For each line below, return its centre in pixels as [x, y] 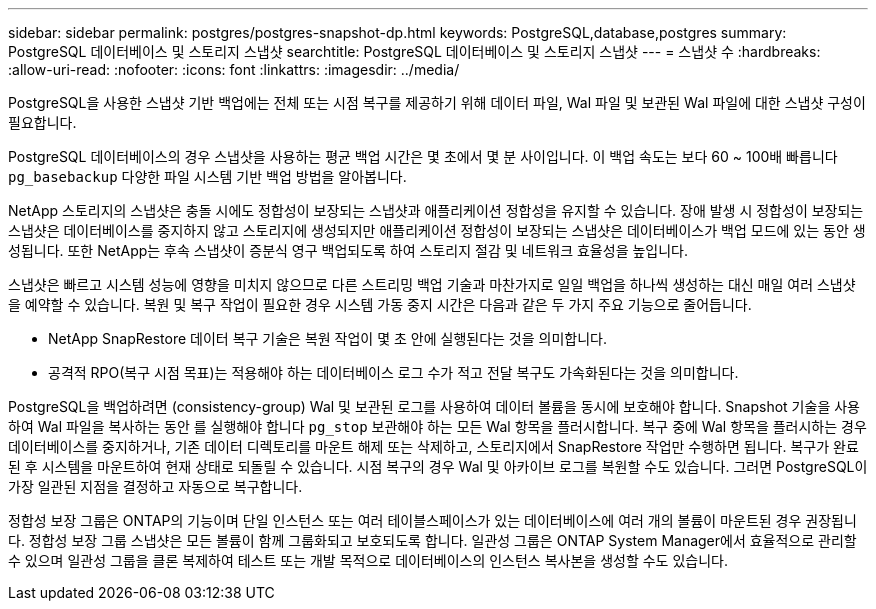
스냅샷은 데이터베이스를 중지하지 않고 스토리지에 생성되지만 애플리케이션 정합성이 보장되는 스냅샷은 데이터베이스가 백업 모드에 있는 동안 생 [437, 230]
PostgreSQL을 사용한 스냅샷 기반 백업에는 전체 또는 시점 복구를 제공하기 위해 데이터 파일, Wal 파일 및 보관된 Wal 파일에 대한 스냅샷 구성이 [437, 102]
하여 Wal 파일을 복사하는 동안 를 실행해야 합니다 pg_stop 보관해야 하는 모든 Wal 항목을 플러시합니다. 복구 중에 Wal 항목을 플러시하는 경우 [437, 426]
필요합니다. [42, 122]
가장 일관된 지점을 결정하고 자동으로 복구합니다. [155, 486]
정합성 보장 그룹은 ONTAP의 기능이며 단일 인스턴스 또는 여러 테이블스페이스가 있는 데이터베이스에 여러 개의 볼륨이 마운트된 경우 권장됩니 [432, 520]
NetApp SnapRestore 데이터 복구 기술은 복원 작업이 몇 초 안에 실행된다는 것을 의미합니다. [327, 338]
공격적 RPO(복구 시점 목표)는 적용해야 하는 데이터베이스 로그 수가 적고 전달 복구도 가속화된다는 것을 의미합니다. [393, 372]
